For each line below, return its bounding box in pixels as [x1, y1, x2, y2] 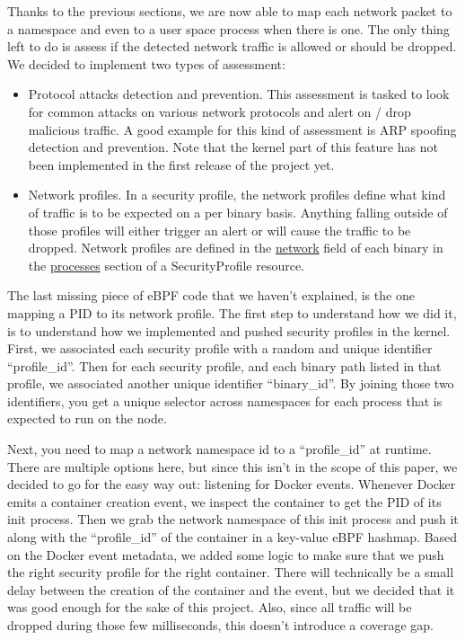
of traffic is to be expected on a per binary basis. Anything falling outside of [28, 202, 448, 221]
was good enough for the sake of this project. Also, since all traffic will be [7, 598, 412, 617]
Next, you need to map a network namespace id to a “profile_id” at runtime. [7, 440, 432, 458]
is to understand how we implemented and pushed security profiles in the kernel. [7, 321, 451, 340]
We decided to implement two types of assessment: [7, 54, 285, 73]
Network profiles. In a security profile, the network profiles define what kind [28, 185, 446, 204]
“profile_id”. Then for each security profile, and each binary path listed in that [7, 356, 442, 375]
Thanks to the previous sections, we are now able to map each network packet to [7, 2, 452, 20]
